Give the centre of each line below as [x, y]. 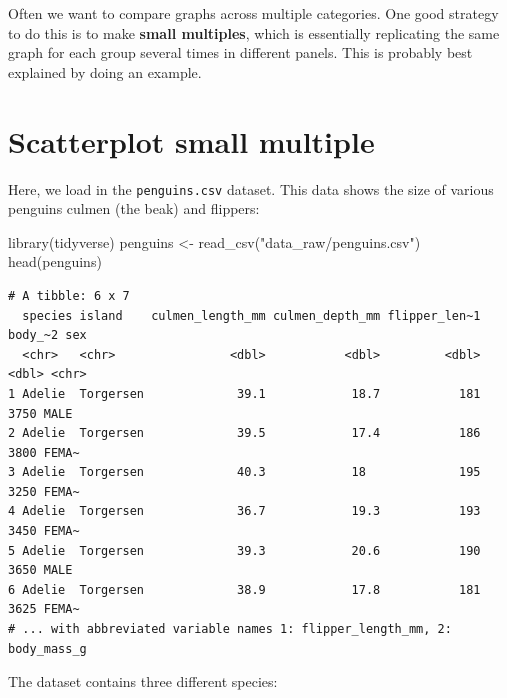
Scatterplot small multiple [191, 140]
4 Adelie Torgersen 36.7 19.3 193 [244, 511]
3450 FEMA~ [44, 531]
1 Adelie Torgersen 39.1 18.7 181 [244, 393]
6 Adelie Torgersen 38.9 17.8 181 [244, 589]
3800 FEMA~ [44, 452]
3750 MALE [40, 413]
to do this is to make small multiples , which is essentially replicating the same [254, 32]
